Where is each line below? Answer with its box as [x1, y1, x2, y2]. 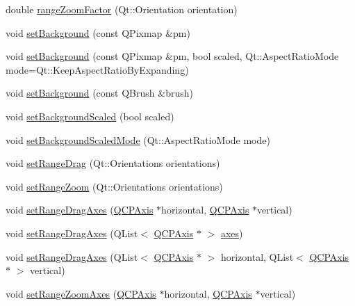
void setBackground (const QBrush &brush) [6, 86, 193, 100]
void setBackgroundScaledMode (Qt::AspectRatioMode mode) [6, 132, 270, 147]
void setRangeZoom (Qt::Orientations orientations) [6, 179, 223, 193]
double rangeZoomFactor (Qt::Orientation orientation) [6, 2, 238, 16]
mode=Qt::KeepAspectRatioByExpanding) [6, 62, 189, 76]
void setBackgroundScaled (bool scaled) [6, 108, 174, 123]
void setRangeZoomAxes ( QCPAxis [6, 286, 156, 300]
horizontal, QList [220, 249, 294, 264]
